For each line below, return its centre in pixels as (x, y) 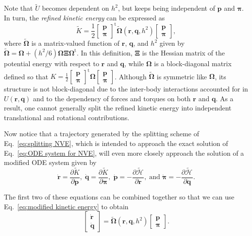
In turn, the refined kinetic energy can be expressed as (84, 17)
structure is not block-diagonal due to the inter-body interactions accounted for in (126, 89)
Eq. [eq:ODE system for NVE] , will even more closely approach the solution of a (124, 153)
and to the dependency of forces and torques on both (112, 98)
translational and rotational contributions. (67, 117)
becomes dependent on (76, 8)
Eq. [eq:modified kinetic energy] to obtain (66, 206)
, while (134, 63)
